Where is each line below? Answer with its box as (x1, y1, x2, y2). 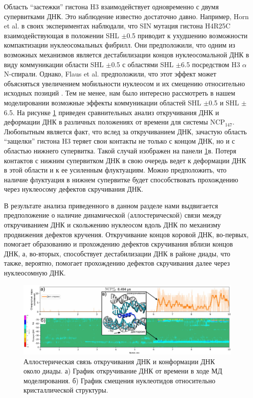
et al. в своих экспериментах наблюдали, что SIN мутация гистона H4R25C (4, 21, 230, 31)
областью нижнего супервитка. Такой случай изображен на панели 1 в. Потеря (4, 145, 236, 155)
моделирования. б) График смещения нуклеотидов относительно (23, 375, 215, 385)
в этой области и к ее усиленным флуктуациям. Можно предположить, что (4, 165, 227, 175)
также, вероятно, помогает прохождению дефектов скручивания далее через (4, 258, 230, 268)
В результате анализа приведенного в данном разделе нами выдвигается (4, 200, 218, 210)
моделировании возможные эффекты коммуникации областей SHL (4, 97, 202, 107)
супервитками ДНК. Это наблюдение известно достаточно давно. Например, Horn (4, 11, 249, 21)
